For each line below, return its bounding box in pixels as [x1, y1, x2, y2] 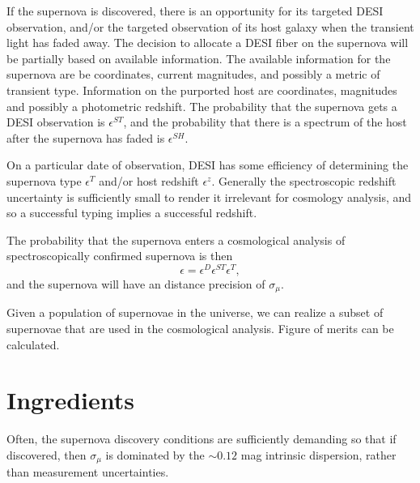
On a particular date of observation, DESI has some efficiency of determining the [6, 156, 409, 173]
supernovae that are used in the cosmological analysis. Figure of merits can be [6, 320, 394, 337]
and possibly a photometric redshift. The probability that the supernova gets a [6, 97, 397, 114]
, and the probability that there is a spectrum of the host [123, 113, 407, 130]
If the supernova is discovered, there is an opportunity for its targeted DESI [6, 2, 384, 19]
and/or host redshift [99, 172, 199, 189]
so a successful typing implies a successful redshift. [6, 204, 257, 221]
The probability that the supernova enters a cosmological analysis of [6, 231, 346, 248]
